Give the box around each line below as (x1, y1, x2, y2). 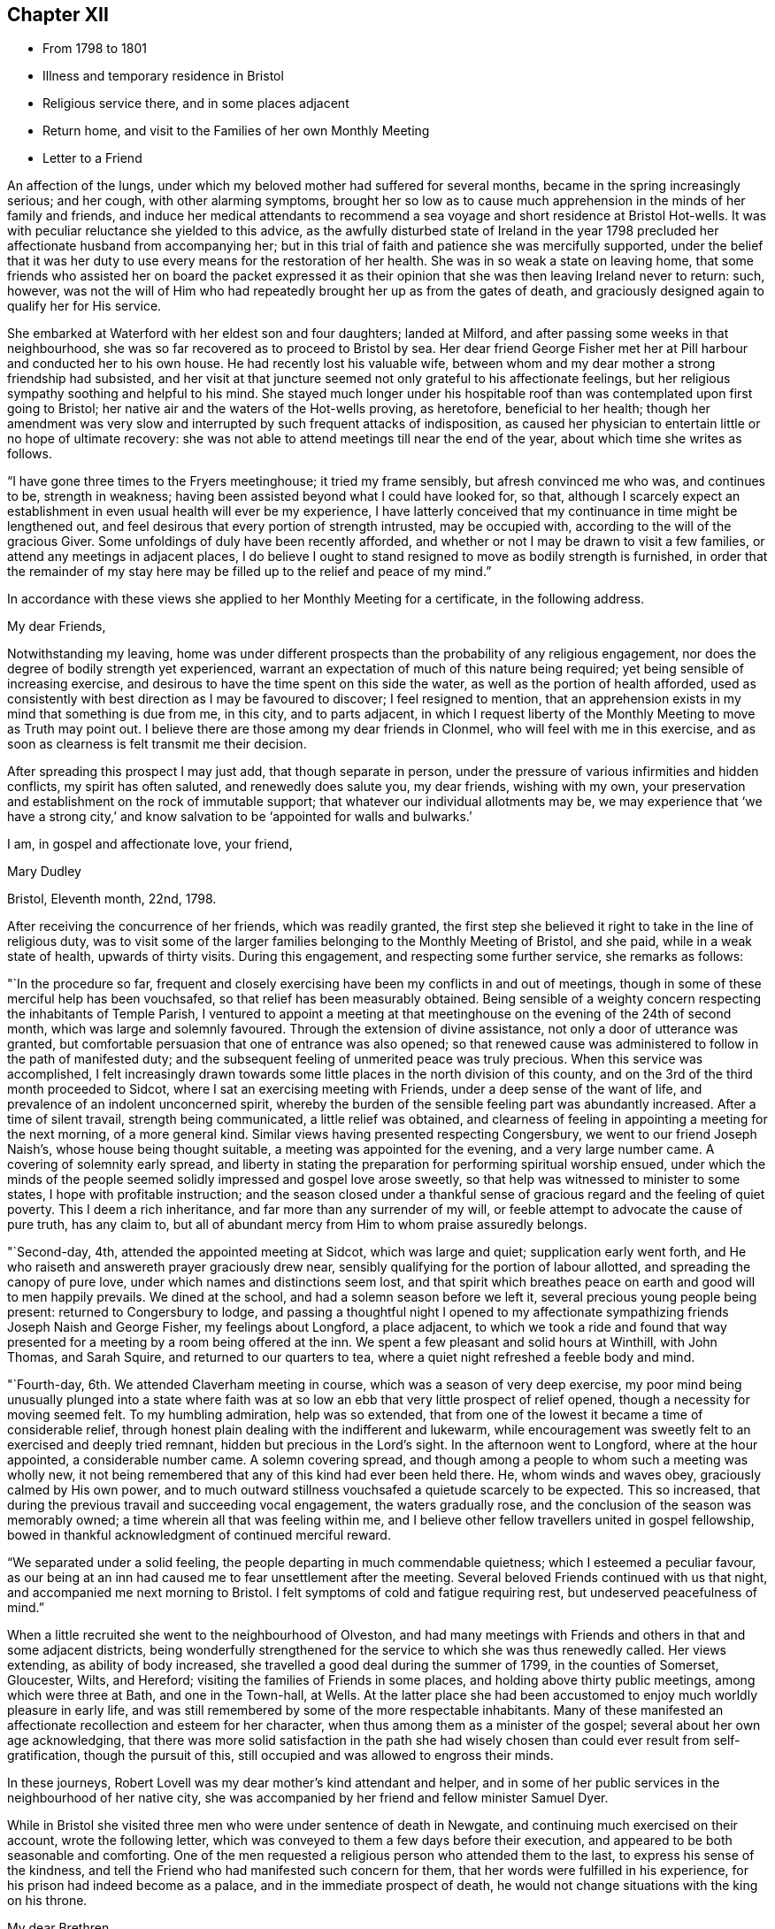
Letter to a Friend (42, 150, 142, 166)
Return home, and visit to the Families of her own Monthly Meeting (42, 123, 430, 139)
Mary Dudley (7, 864, 81, 880)
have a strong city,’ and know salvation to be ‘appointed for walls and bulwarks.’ (7, 809, 472, 825)
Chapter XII (7, 4, 109, 26)
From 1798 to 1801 (42, 41, 147, 57)
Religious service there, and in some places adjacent (42, 96, 349, 111)
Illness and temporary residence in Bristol (42, 68, 284, 84)
